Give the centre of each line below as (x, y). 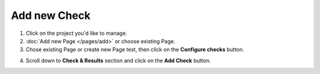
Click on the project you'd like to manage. (76, 33)
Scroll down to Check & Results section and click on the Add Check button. (118, 60)
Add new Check (51, 15)
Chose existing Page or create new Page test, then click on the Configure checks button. (135, 50)
